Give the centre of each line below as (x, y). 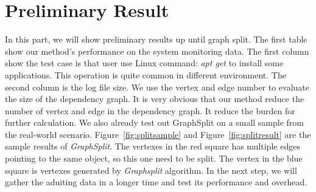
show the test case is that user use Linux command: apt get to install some (144, 63)
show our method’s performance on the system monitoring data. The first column (157, 51)
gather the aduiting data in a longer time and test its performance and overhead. (156, 182)
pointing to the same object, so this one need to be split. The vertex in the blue (154, 158)
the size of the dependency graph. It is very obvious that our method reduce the (155, 99)
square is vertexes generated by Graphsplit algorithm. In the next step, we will (151, 170)
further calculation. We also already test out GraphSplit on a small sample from (155, 122)
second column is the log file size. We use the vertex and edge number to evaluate (157, 87)
